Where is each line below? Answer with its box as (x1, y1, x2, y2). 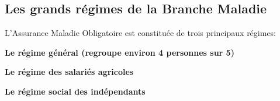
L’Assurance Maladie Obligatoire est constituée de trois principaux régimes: (5, 27, 276, 39)
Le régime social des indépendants (5, 85, 146, 97)
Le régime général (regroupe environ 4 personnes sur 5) (5, 46, 234, 58)
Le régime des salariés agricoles (5, 66, 134, 78)
